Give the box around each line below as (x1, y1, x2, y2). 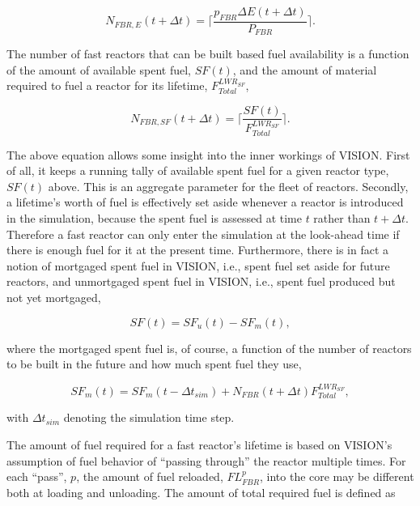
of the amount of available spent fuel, (6, 61, 191, 78)
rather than (313, 209, 371, 226)
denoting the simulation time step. (63, 409, 235, 426)
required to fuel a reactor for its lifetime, (6, 77, 208, 94)
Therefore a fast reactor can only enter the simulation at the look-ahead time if (6, 225, 400, 242)
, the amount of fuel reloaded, (76, 468, 223, 485)
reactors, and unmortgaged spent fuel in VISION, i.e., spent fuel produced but (6, 273, 396, 290)
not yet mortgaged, (6, 288, 101, 305)
